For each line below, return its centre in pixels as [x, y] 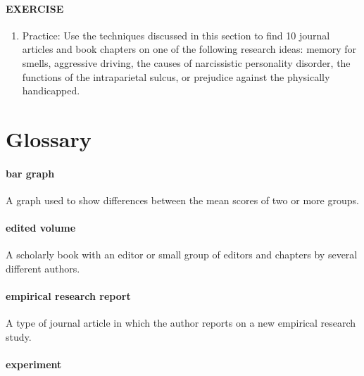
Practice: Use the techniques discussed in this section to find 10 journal [176, 35]
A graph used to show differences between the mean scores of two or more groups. [182, 200]
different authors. [43, 268]
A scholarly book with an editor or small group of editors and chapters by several [182, 255]
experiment [34, 364]
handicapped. [51, 90]
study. [19, 336]
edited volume [41, 228]
